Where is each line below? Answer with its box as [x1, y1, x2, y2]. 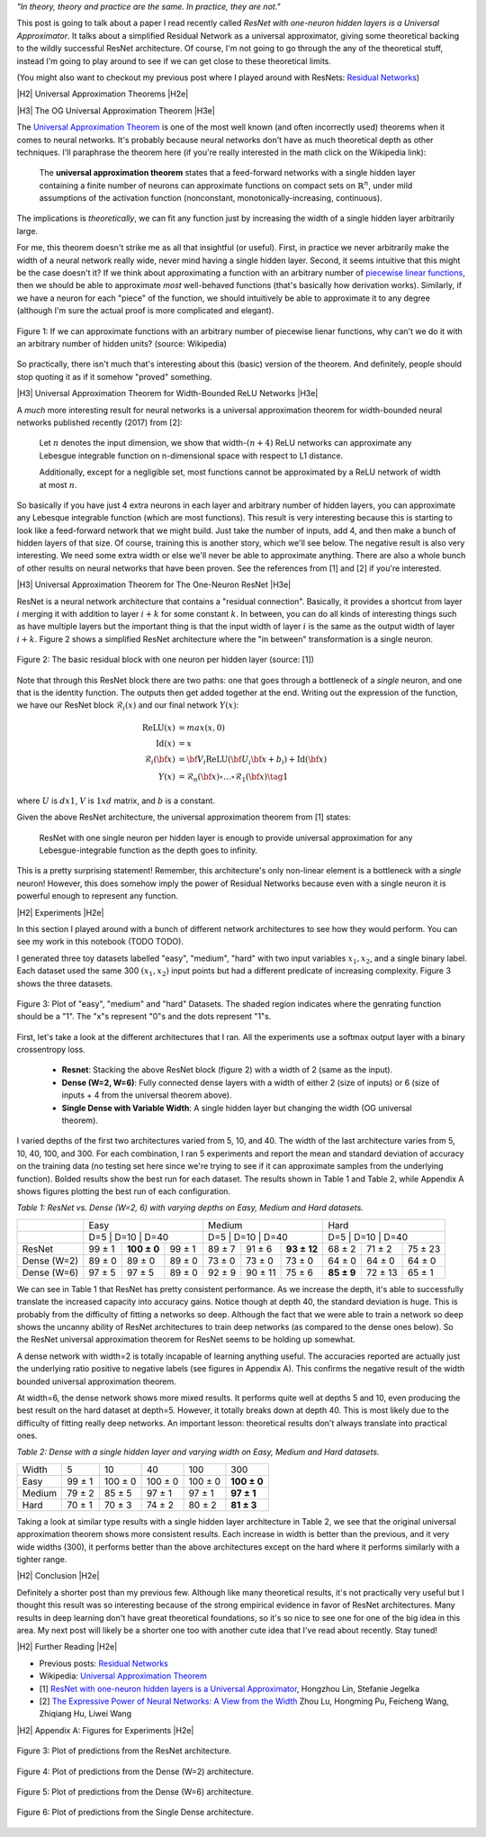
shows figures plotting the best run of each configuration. [16, 1186, 231, 1197]
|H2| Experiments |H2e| [16, 907, 104, 918]
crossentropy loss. [16, 1045, 85, 1055]
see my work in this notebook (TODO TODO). [16, 937, 184, 947]
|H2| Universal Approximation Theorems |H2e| [16, 88, 189, 99]
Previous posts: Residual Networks [39, 1658, 168, 1669]
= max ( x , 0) [178, 722, 225, 733]
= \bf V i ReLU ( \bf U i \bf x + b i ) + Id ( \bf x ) [178, 754, 328, 766]
